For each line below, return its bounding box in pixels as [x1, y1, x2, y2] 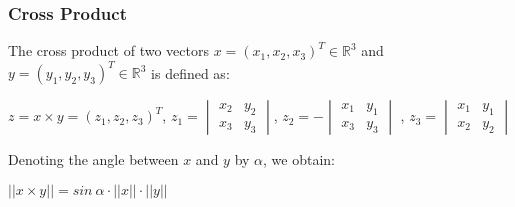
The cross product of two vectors [8, 40, 209, 61]
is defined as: [151, 62, 230, 83]
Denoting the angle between [8, 149, 179, 170]
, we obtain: [263, 149, 336, 170]
